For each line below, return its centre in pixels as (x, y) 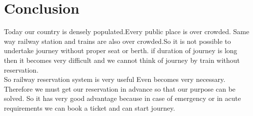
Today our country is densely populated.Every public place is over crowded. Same (127, 31)
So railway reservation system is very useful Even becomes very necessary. (115, 79)
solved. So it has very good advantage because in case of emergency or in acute (123, 98)
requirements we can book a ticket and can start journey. (90, 107)
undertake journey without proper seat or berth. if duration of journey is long (121, 50)
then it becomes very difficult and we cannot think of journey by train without (122, 60)
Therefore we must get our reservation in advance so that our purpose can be (120, 88)
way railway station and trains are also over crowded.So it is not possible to (117, 41)
